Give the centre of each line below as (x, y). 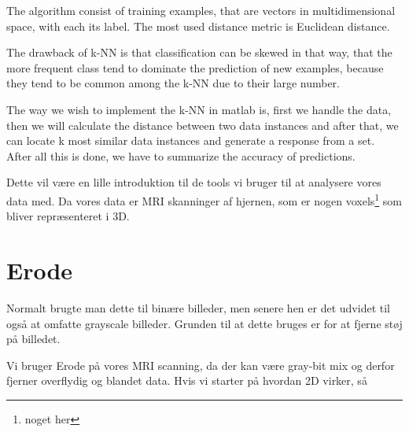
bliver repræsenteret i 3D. (68, 216)
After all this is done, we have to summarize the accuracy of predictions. (181, 155)
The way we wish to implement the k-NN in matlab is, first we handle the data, (199, 109)
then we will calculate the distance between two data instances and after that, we (203, 125)
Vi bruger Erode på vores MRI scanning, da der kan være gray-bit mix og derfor (201, 365)
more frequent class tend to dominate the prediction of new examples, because (195, 67)
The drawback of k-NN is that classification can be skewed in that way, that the (199, 52)
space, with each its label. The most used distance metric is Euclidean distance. (198, 26)
